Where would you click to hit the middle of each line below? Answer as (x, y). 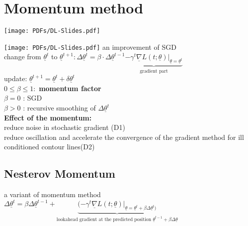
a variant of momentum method (52, 194)
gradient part (154, 71)
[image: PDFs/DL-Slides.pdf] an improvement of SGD (90, 47)
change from (23, 56)
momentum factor (70, 88)
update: (16, 78)
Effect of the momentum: (48, 117)
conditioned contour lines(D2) (49, 147)
